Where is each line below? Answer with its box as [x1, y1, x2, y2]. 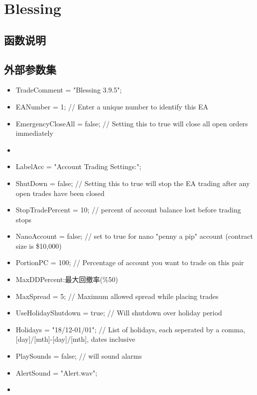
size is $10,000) [15, 240, 62, 251]
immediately [15, 128, 53, 138]
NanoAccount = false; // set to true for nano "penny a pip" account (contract [15, 231, 254, 241]
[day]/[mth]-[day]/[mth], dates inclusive [15, 334, 135, 344]
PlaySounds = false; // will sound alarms [15, 351, 142, 361]
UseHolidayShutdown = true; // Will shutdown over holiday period [15, 307, 222, 318]
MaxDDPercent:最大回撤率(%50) [15, 274, 118, 285]
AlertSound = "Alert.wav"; [15, 367, 98, 378]
